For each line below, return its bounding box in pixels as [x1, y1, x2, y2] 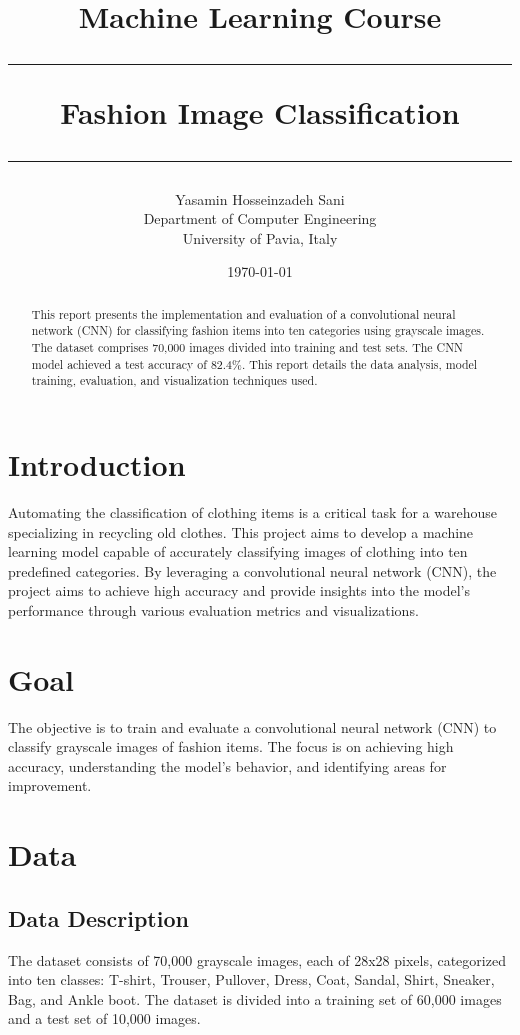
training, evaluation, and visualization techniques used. [31, 372, 318, 389]
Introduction [8, 444, 186, 485]
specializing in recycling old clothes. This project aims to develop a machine [8, 521, 474, 542]
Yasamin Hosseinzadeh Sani [175, 188, 345, 209]
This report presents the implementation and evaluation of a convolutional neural [31, 305, 456, 322]
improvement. [8, 775, 92, 796]
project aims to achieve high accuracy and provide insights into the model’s [8, 580, 471, 601]
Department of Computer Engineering [143, 208, 377, 229]
